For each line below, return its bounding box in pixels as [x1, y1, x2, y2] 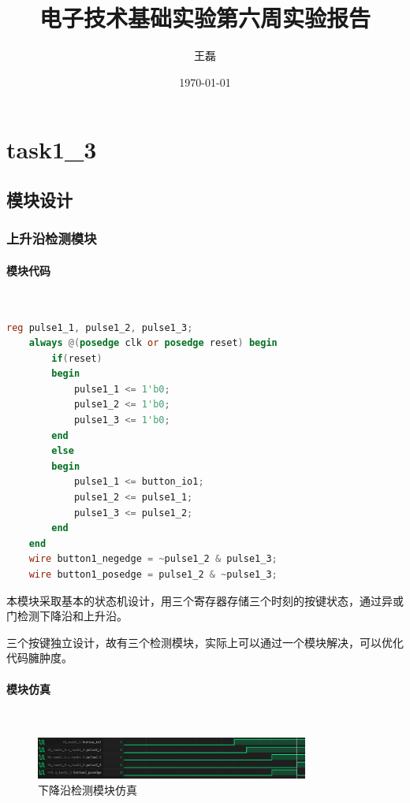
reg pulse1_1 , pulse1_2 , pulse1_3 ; [6, 322, 193, 333]
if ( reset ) [51, 352, 102, 364]
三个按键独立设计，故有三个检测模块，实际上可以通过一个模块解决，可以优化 [6, 634, 404, 650]
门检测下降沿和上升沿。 [6, 608, 128, 624]
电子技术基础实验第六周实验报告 [39, 2, 371, 34]
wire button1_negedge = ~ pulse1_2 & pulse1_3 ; [28, 553, 278, 565]
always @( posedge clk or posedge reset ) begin [28, 337, 278, 349]
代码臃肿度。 [6, 649, 73, 666]
